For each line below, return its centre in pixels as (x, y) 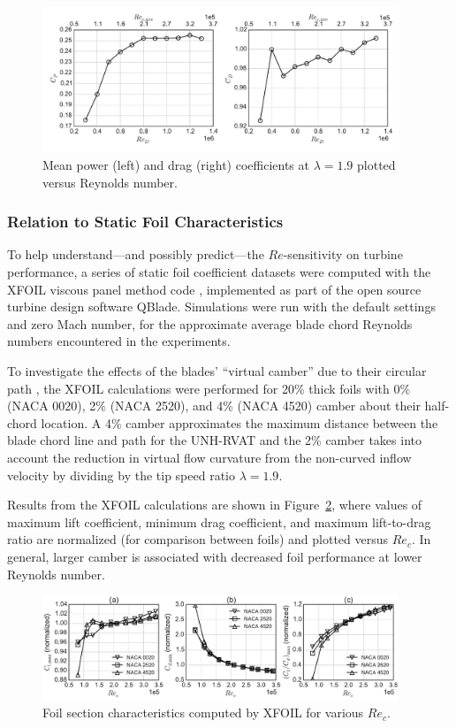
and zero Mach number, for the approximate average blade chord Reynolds (210, 323)
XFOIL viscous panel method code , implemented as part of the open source (214, 289)
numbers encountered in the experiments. (119, 341)
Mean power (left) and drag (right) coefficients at (176, 165)
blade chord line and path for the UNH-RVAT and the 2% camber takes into (214, 440)
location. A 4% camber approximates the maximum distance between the (239, 422)
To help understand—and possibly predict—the (136, 254)
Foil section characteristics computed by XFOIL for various (203, 713)
